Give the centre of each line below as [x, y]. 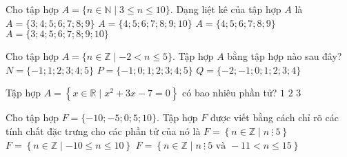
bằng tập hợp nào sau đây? [285, 56]
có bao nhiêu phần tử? [230, 93]
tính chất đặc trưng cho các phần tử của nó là [103, 130]
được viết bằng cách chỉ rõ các [274, 117]
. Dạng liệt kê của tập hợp [226, 9]
